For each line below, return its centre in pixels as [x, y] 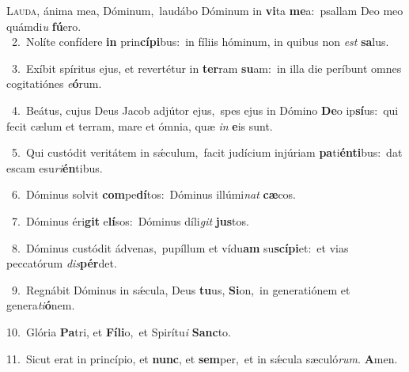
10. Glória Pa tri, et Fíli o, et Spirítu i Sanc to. [119, 331]
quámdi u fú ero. [44, 26]
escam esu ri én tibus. [55, 167]
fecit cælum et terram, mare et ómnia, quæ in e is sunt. [140, 125]
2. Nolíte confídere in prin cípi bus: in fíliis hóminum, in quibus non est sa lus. [200, 42]
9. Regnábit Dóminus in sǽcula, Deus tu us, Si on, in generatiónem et [181, 289]
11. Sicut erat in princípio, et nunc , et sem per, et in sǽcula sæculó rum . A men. [202, 358]
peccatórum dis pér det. [62, 263]
